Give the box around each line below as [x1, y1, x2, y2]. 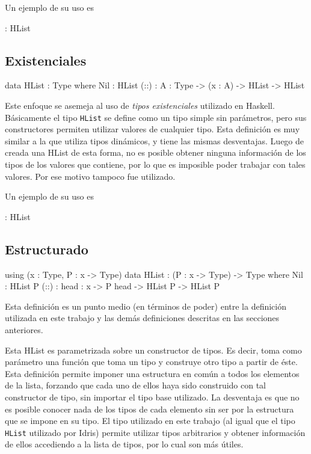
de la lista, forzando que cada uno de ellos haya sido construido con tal [5, 379, 266, 391]
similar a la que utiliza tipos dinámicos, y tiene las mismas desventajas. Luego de [5, 134, 304, 147]
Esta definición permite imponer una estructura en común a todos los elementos [5, 367, 300, 379]
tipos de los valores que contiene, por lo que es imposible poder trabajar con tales [5, 158, 306, 171]
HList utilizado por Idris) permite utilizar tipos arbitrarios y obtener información [5, 426, 306, 438]
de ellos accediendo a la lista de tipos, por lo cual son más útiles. [5, 438, 244, 450]
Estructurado [5, 239, 88, 258]
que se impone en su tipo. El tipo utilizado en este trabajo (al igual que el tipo [5, 414, 295, 427]
